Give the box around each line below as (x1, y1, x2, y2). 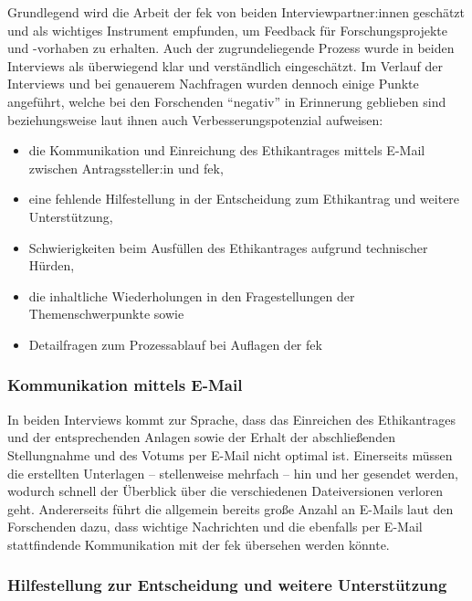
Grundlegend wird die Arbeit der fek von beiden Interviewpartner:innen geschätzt (7, 3, 466, 21)
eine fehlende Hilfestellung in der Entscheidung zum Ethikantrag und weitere (28, 189, 460, 208)
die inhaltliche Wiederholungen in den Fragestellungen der (28, 286, 355, 305)
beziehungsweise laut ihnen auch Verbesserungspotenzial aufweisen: (7, 110, 383, 129)
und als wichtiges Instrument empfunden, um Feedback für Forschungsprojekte (7, 20, 448, 39)
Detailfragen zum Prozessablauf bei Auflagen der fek (28, 334, 322, 353)
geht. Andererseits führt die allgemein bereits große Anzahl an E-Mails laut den (7, 499, 454, 518)
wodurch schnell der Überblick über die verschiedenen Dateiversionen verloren (7, 481, 444, 501)
